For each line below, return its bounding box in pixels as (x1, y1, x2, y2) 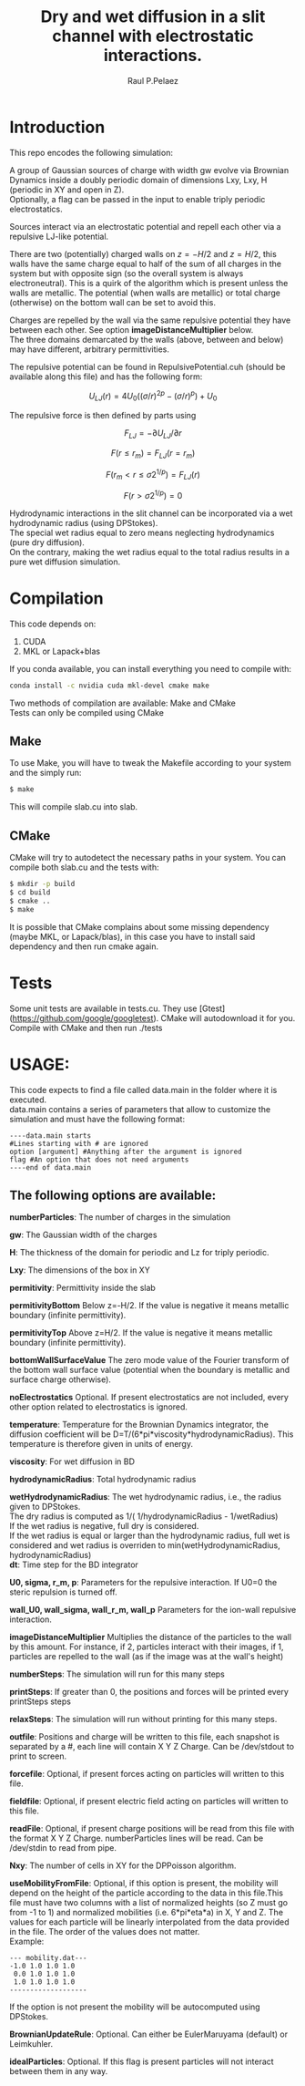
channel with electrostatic (52, 26, 254, 46)
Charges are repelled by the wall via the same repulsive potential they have (9, 315, 291, 325)
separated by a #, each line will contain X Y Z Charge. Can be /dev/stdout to (9, 1741, 294, 1752)
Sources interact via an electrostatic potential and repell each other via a (9, 221, 281, 232)
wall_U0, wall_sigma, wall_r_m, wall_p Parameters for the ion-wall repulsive (9, 1605, 297, 1616)
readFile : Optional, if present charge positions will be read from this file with (9, 1823, 295, 1834)
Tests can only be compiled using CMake (9, 707, 164, 718)
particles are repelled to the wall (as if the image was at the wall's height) (9, 1651, 284, 1662)
